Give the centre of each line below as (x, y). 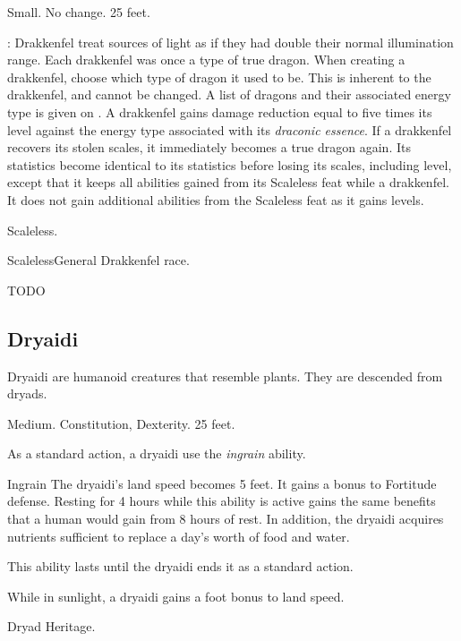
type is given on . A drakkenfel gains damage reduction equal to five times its (220, 111)
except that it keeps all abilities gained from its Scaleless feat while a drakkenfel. (228, 182)
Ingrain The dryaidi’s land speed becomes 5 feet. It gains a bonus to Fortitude (222, 483)
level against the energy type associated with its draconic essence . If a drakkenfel (230, 129)
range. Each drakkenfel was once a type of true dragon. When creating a (206, 60)
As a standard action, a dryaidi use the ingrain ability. (157, 453)
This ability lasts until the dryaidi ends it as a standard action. (180, 566)
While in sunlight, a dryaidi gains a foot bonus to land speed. (176, 596)
